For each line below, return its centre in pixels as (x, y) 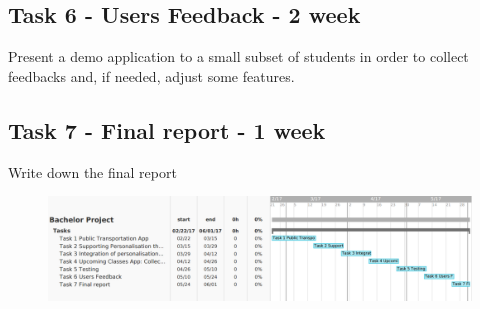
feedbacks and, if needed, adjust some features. (151, 75)
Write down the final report (92, 171)
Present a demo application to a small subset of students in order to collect (238, 56)
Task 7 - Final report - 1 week (167, 129)
